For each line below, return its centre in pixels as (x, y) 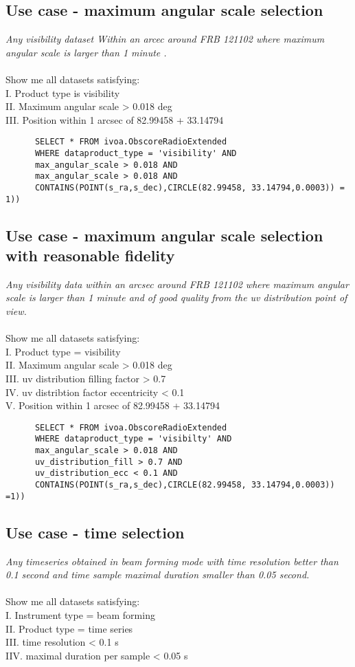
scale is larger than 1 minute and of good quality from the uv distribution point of (176, 297)
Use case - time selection (95, 532)
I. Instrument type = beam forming (80, 615)
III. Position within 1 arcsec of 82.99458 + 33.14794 (115, 119)
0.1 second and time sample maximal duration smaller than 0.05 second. (158, 575)
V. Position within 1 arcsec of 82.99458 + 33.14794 (113, 405)
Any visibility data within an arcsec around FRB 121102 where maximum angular (177, 284)
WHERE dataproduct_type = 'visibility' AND (136, 154)
